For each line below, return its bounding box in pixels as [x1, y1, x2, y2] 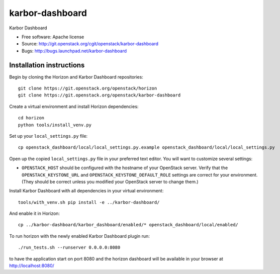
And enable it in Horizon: [9, 210, 60, 216]
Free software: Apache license [21, 34, 85, 40]
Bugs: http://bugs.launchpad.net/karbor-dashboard [21, 48, 127, 54]
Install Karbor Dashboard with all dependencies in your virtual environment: [9, 188, 164, 194]
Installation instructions [9, 61, 85, 69]
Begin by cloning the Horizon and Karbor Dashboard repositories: [9, 74, 144, 80]
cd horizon [18, 115, 45, 121]
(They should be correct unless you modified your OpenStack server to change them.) [21, 179, 199, 184]
